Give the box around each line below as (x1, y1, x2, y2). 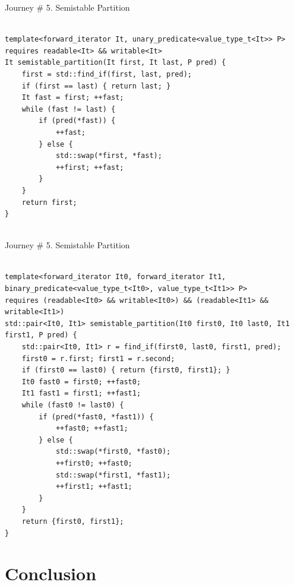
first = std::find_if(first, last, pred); (21, 69, 192, 78)
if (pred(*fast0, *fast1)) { (39, 412, 154, 421)
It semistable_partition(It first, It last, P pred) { (5, 58, 226, 67)
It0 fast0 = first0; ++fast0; (21, 377, 141, 386)
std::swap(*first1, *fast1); (55, 470, 171, 479)
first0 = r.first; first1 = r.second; (21, 354, 175, 363)
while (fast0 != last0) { (21, 401, 124, 409)
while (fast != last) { (21, 105, 116, 113)
